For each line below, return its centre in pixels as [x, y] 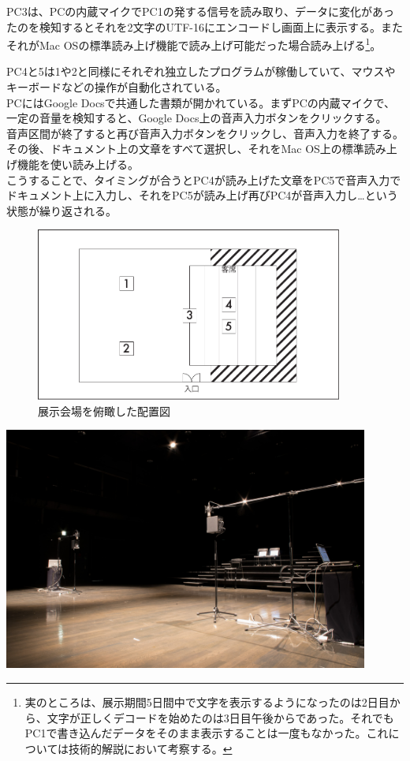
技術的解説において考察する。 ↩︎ [151, 748]
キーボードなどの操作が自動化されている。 [117, 87]
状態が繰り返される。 [61, 210]
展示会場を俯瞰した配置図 [104, 410]
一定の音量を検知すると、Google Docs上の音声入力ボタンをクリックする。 [197, 118]
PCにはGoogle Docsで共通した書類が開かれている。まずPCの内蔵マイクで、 [201, 102]
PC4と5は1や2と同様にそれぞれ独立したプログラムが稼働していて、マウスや [201, 71]
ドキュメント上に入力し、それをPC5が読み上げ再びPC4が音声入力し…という [202, 195]
